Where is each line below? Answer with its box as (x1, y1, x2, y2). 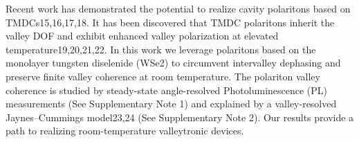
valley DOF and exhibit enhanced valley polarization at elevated (6, 28, 279, 43)
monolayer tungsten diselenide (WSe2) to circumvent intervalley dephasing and (6, 55, 341, 70)
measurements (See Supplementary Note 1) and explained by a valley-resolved (6, 96, 337, 111)
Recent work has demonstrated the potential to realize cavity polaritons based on (6, 1, 351, 15)
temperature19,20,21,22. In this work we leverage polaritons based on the (6, 42, 316, 56)
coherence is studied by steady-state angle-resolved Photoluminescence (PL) (6, 82, 328, 97)
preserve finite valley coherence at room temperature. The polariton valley (6, 69, 320, 83)
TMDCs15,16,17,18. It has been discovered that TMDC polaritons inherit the (6, 15, 335, 29)
